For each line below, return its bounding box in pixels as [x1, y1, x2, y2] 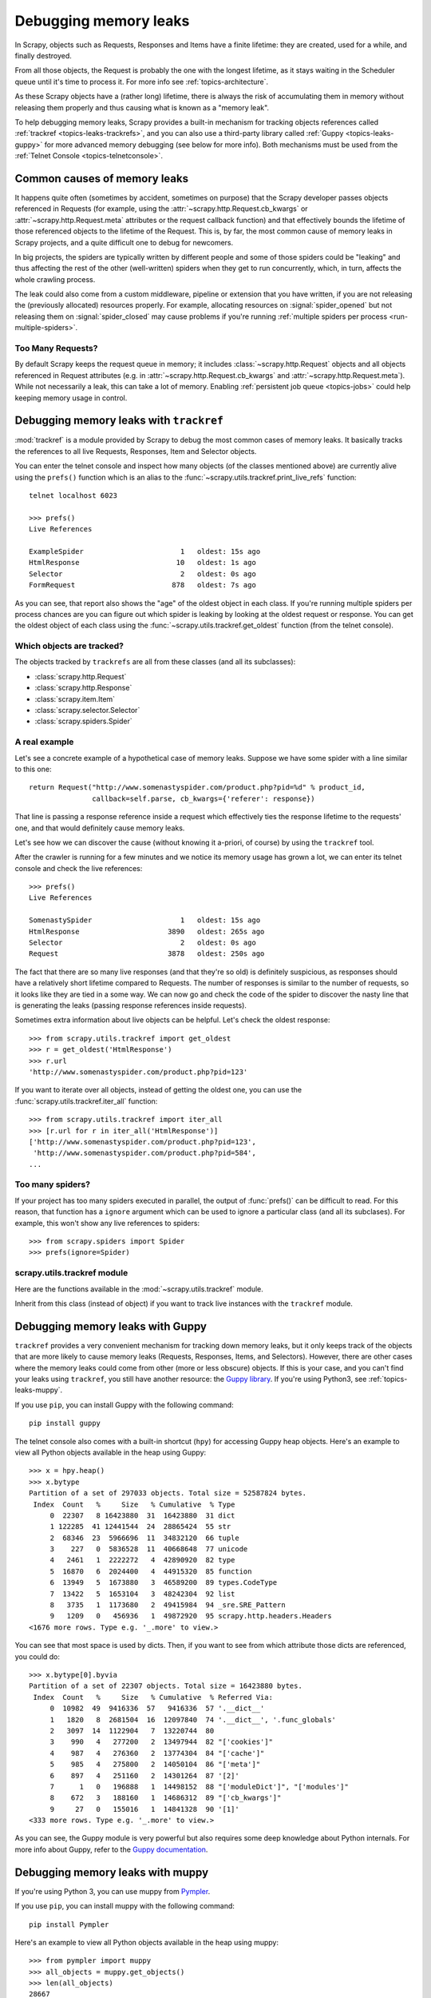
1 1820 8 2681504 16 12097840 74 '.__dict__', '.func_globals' [49, 1715, 337, 1724]
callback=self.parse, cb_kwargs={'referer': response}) [92, 794, 315, 803]
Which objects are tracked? [14, 640, 124, 651]
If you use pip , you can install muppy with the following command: [14, 1901, 235, 1911]
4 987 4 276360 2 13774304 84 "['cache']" [49, 1749, 265, 1757]
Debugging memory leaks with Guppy [14, 1319, 208, 1333]
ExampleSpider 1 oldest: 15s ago [29, 547, 261, 555]
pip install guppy [29, 1419, 101, 1428]
